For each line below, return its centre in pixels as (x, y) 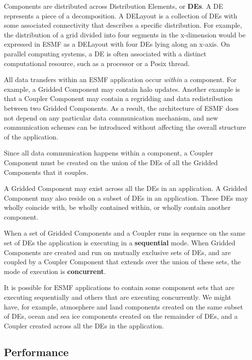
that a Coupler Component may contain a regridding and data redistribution (118, 98)
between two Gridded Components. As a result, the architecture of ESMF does (121, 108)
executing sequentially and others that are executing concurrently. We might (118, 297)
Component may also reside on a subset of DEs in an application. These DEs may (126, 197)
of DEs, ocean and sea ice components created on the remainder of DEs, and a (121, 316)
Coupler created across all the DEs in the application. (84, 325)
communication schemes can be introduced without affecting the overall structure (125, 127)
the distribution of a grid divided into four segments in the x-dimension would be (125, 34)
